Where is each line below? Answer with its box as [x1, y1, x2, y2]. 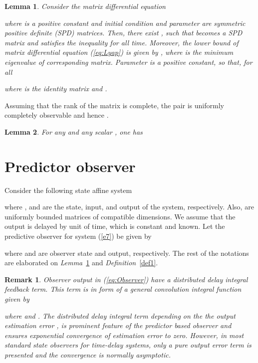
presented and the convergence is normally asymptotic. [4, 349, 171, 360]
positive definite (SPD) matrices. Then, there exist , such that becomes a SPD [4, 27, 243, 38]
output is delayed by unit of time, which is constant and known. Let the [4, 221, 225, 231]
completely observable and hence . [4, 110, 109, 120]
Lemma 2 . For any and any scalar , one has [4, 126, 143, 137]
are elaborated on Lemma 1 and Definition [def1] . [4, 257, 158, 268]
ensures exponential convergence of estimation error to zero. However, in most [4, 330, 244, 340]
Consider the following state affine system [4, 184, 132, 195]
